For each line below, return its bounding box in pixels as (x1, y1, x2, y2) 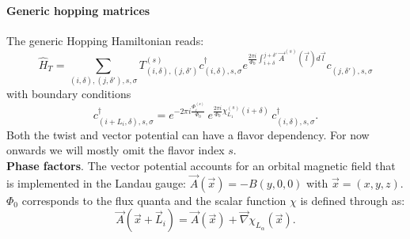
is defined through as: (300, 192, 405, 208)
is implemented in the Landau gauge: (6, 174, 186, 191)
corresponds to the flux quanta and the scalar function (21, 192, 287, 208)
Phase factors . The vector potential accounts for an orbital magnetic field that (6, 157, 396, 174)
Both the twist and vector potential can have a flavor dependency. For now (6, 126, 370, 142)
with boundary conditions (6, 85, 131, 102)
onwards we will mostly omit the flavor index (6, 142, 225, 158)
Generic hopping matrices (6, 2, 150, 18)
